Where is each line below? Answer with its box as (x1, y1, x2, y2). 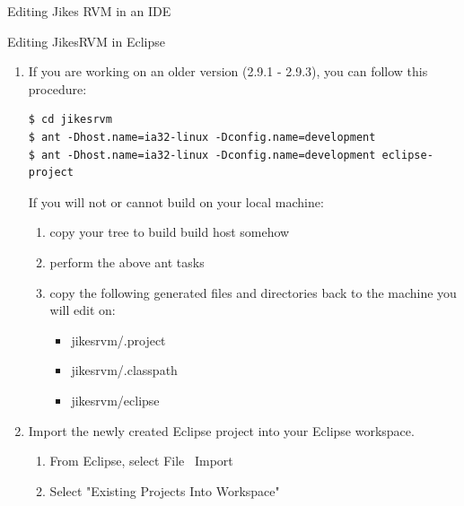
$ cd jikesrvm (28, 113, 112, 126)
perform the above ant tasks (49, 252, 205, 271)
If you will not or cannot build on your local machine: (28, 192, 324, 211)
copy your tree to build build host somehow (49, 222, 290, 241)
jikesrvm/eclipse (71, 390, 160, 409)
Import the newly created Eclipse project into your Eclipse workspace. (28, 421, 415, 440)
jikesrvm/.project (71, 330, 166, 349)
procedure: (28, 79, 87, 98)
